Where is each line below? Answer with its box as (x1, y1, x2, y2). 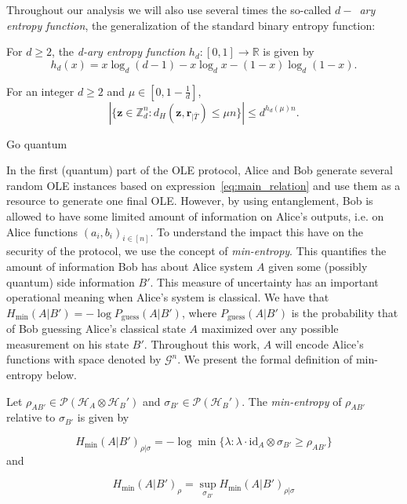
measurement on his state (6, 335, 129, 352)
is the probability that (291, 304, 398, 320)
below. (45, 367, 77, 383)
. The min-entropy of (242, 393, 342, 409)
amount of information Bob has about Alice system (6, 258, 253, 274)
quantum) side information (6, 273, 135, 290)
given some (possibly (268, 258, 368, 274)
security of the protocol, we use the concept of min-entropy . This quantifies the (6, 243, 387, 259)
